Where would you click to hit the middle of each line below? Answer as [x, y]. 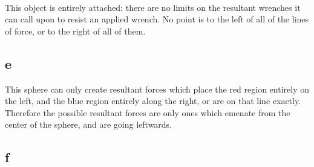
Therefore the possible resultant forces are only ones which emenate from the [148, 112]
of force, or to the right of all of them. [75, 31]
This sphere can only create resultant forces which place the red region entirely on [157, 89]
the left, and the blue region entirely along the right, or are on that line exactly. [153, 101]
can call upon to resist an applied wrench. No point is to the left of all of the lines [157, 19]
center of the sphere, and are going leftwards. [89, 124]
